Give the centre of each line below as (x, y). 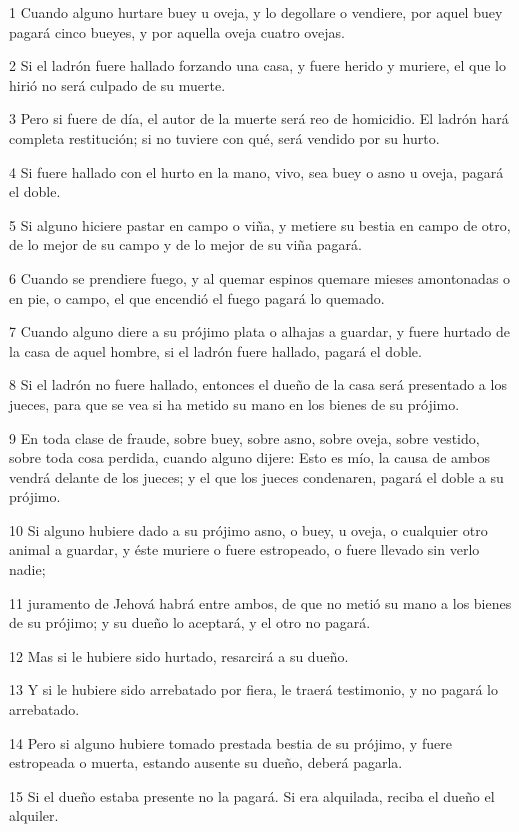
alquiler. (34, 815)
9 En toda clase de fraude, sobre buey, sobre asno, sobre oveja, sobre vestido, (244, 437)
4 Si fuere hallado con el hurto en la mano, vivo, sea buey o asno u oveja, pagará (256, 171)
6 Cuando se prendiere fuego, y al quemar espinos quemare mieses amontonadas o (260, 277)
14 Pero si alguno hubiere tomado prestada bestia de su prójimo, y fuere (230, 742)
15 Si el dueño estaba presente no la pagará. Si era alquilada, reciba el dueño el (252, 795)
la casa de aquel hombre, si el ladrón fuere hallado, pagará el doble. (215, 350)
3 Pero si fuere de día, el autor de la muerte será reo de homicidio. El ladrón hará (259, 118)
